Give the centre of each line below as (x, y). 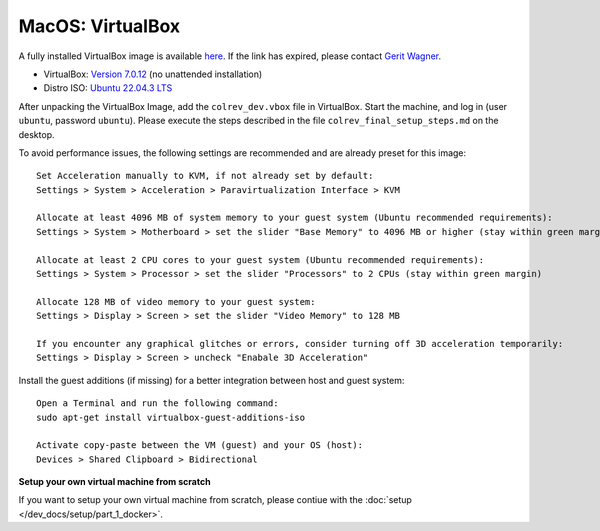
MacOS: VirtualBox (99, 26)
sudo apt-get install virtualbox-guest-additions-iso (170, 417)
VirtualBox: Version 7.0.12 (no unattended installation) (153, 74)
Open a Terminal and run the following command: (157, 403)
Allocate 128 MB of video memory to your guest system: (176, 301)
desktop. (36, 134)
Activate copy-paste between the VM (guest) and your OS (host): (200, 445)
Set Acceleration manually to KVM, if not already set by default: (205, 176)
